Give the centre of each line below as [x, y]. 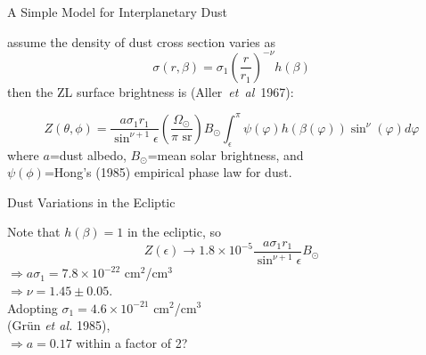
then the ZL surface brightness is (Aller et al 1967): [151, 91]
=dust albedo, [88, 154]
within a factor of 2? [132, 342]
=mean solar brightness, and [225, 154]
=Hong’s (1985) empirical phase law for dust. [168, 172]
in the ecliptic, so [174, 232]
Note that [34, 232]
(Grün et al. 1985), [59, 325]
